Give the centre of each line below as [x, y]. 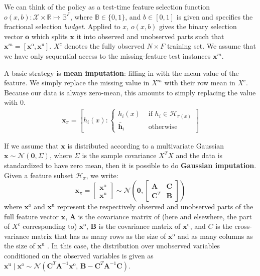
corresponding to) [50, 226]
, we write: [102, 175]
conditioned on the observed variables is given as [79, 256]
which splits [49, 36]
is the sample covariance [119, 155]
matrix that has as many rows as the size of [99, 236]
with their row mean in [200, 83]
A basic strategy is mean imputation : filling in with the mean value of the [121, 73]
